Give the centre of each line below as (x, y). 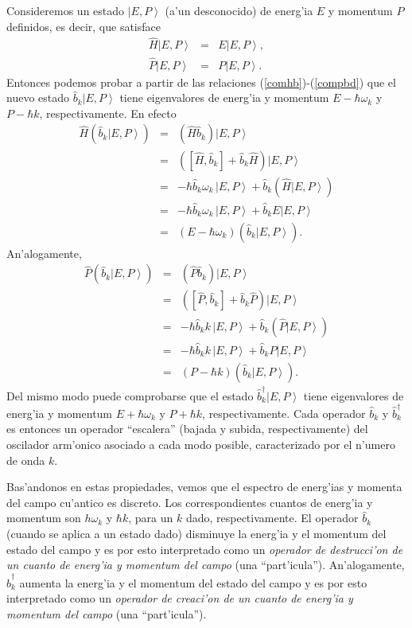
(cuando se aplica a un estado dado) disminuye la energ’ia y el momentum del (196, 533)
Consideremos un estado (66, 10)
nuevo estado (38, 98)
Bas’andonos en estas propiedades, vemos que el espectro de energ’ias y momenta (204, 487)
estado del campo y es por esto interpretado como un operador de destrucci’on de (205, 549)
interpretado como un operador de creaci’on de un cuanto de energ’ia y (180, 598)
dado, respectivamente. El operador (272, 518)
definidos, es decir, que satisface (84, 26)
